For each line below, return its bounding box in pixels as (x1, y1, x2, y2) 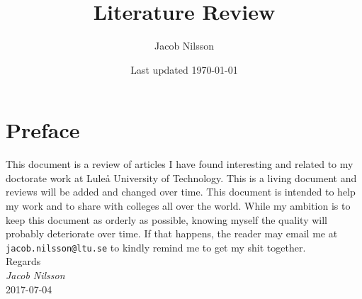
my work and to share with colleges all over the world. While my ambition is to (6, 198, 351, 213)
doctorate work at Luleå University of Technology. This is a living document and (6, 170, 357, 185)
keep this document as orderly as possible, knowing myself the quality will (6, 212, 327, 227)
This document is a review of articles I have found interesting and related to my (6, 157, 353, 171)
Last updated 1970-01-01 (130, 62, 238, 77)
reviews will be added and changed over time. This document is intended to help (6, 184, 356, 199)
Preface (6, 115, 80, 145)
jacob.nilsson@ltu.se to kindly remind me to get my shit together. (6, 239, 306, 254)
